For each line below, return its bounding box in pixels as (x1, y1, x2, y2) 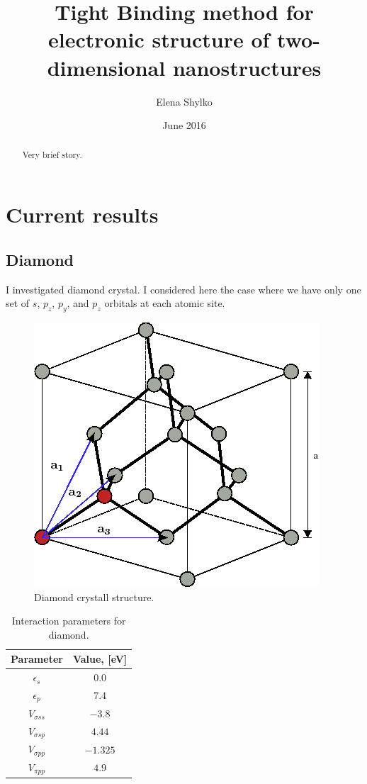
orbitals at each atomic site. (104, 296, 225, 310)
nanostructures (172, 52, 322, 82)
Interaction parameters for (11, 613, 126, 628)
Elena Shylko (156, 94, 213, 108)
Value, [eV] (72, 651, 128, 666)
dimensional (47, 52, 166, 82)
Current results (6, 200, 159, 229)
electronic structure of (48, 25, 270, 54)
